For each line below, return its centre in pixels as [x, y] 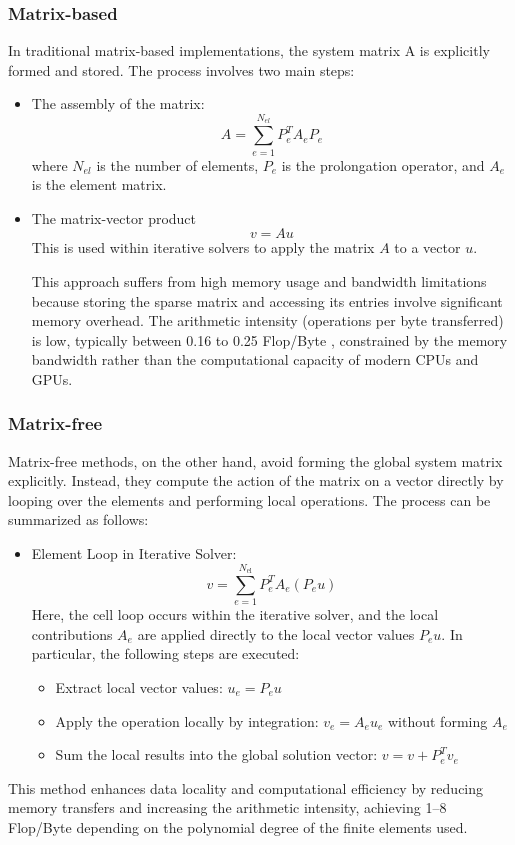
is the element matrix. [99, 184]
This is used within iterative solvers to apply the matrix [203, 247]
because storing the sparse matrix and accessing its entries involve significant [267, 300]
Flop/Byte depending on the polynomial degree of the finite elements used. [238, 826]
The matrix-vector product [114, 217]
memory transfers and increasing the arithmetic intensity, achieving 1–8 [227, 807]
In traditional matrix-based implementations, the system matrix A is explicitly [249, 50]
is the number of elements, [177, 164]
